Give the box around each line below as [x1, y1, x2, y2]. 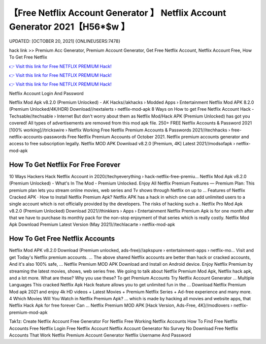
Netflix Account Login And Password [9, 90, 84, 96]
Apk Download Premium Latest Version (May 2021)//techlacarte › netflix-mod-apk [9, 221, 175, 227]
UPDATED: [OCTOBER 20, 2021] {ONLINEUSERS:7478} [9, 38, 121, 44]
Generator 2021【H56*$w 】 [9, 21, 130, 32]
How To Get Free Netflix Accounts [9, 234, 115, 243]
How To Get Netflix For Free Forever [9, 160, 121, 169]
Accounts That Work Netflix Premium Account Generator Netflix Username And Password [9, 332, 192, 338]
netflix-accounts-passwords [9, 134, 66, 140]
